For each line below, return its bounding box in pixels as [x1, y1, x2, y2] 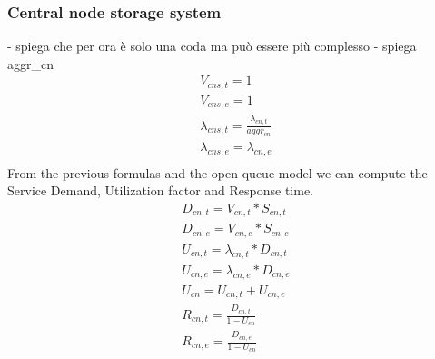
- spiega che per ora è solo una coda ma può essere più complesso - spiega [7, 36, 417, 55]
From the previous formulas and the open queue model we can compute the [7, 163, 428, 182]
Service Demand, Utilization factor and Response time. [7, 181, 314, 200]
